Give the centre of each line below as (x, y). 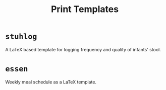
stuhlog (21, 36)
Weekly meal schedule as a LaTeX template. (51, 82)
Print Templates (85, 9)
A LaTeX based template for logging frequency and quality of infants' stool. (83, 49)
